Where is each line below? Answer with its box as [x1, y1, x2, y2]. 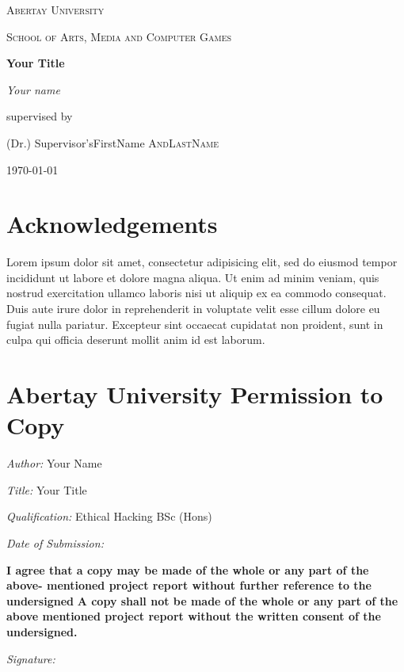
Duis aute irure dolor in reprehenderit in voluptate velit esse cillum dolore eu [6, 300, 380, 317]
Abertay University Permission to [6, 378, 383, 410]
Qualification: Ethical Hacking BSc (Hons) [6, 508, 212, 525]
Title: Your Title [6, 481, 87, 498]
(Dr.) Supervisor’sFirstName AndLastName [6, 134, 219, 151]
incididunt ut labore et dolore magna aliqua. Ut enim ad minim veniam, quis [6, 269, 379, 285]
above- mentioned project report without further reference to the [6, 577, 372, 594]
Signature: [6, 650, 55, 666]
